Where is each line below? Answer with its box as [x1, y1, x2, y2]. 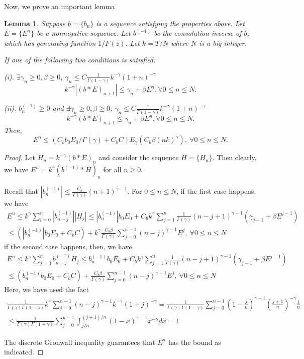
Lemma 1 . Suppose [4, 18, 66, 28]
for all [103, 164, 122, 175]
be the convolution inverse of [154, 28, 242, 38]
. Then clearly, [212, 152, 257, 163]
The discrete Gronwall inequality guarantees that [4, 336, 155, 347]
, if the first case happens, [176, 186, 256, 196]
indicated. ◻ [4, 346, 44, 357]
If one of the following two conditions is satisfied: [4, 54, 156, 65]
